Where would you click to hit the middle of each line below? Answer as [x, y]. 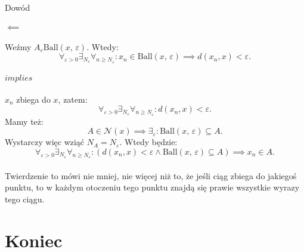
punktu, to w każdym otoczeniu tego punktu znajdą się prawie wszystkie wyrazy [152, 187]
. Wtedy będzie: [148, 142]
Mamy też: [24, 121]
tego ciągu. [25, 199]
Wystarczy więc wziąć [45, 142]
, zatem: [73, 99]
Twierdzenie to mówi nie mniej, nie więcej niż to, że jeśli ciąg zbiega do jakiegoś [151, 175]
